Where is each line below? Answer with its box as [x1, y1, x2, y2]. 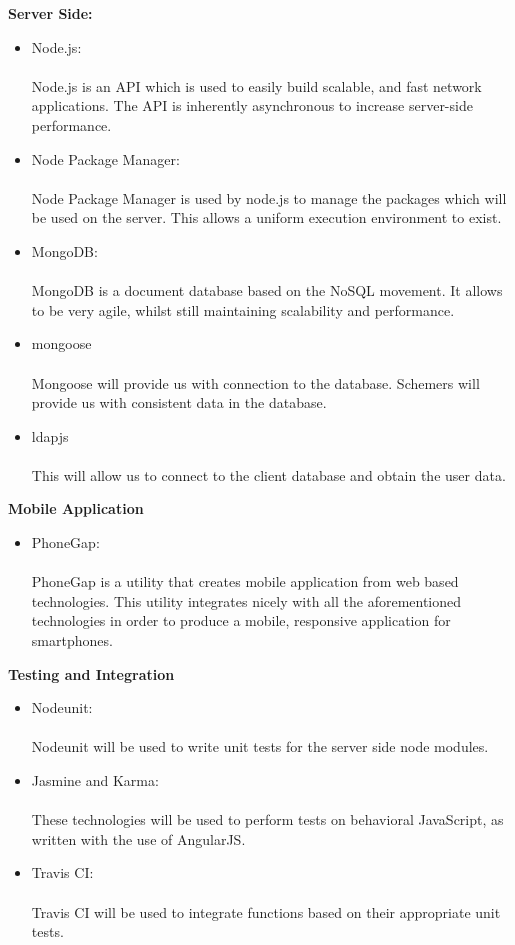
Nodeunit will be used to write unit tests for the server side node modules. [31, 736, 489, 757]
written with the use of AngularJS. [31, 828, 246, 849]
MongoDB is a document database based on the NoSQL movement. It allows [31, 280, 503, 301]
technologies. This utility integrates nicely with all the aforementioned [31, 590, 462, 611]
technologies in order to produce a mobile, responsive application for [31, 610, 451, 631]
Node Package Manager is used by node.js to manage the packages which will [31, 187, 507, 208]
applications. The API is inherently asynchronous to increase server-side [31, 95, 473, 116]
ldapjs [31, 425, 69, 446]
